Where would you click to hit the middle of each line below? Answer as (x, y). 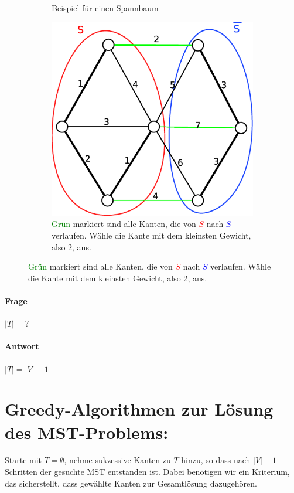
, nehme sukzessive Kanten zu (117, 460)
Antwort (22, 346)
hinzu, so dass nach (216, 460)
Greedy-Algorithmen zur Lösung (139, 409)
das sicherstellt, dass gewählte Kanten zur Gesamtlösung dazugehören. (131, 483)
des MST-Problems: (87, 432)
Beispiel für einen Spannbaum (105, 8)
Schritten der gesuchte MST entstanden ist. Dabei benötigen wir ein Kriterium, (147, 472)
